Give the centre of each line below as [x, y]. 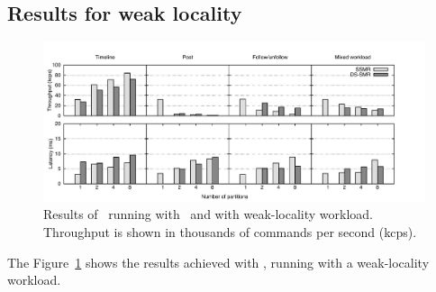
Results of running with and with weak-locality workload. [209, 214]
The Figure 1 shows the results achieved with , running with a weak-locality [218, 262]
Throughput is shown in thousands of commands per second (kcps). [230, 231]
